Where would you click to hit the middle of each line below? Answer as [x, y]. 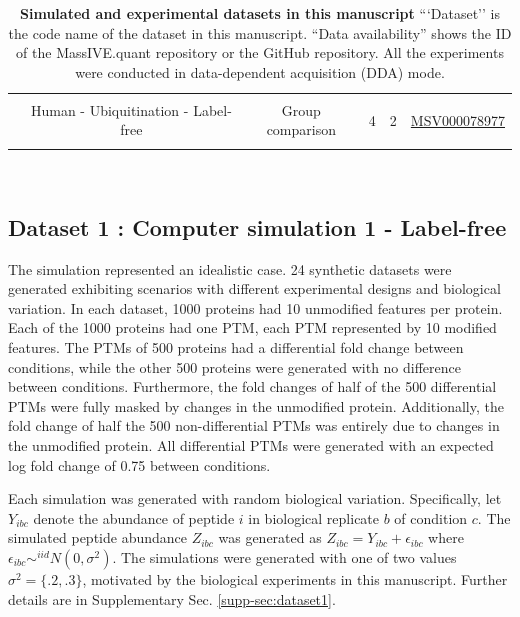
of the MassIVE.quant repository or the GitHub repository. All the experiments [260, 52]
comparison [301, 129]
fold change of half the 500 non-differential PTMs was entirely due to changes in [254, 425]
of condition [431, 517]
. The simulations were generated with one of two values [284, 556]
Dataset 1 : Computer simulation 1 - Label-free [257, 226]
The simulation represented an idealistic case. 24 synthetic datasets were [230, 268]
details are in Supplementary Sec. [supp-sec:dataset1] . [172, 598]
